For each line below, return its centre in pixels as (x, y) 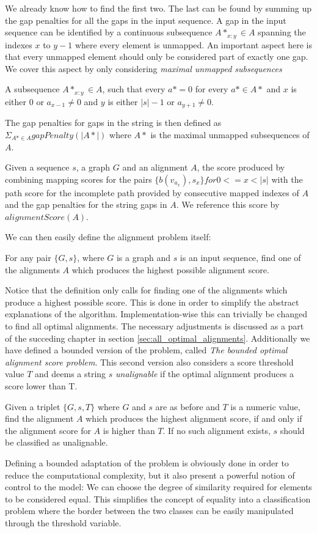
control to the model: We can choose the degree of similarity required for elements (158, 487)
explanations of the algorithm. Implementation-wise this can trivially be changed (156, 314)
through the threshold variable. (63, 522)
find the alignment (39, 418)
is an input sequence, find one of (240, 258)
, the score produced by (241, 167)
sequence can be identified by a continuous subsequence (109, 32)
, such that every (134, 89)
